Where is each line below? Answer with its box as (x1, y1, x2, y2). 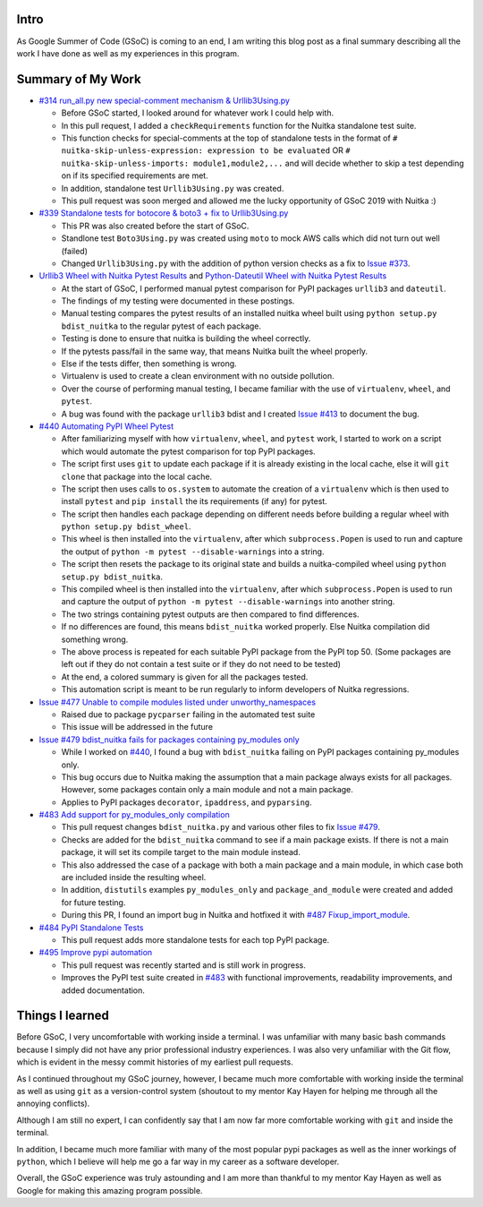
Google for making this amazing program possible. (16, 1185, 203, 1195)
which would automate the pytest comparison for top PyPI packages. (61, 446, 317, 457)
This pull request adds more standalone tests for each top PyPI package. (61, 934, 330, 945)
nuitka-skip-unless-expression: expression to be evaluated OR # (61, 145, 351, 156)
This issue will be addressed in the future (61, 722, 214, 732)
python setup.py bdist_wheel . (61, 521, 191, 532)
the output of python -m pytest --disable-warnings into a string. (61, 546, 325, 557)
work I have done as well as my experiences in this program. (16, 47, 240, 58)
